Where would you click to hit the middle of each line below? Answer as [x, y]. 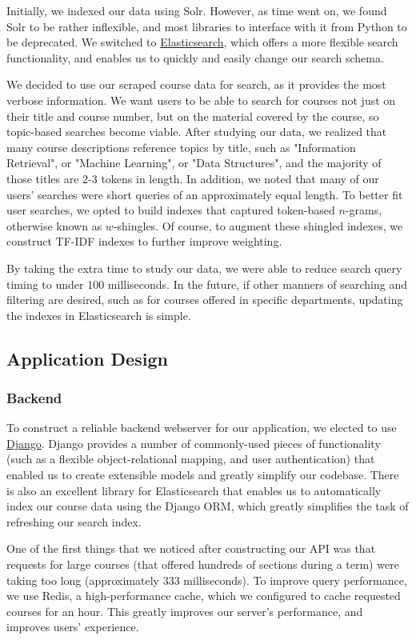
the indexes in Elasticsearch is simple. [99, 315]
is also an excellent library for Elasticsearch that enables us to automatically [194, 490]
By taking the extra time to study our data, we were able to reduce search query [204, 268]
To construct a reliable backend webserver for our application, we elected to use [202, 428]
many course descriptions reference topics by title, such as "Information [181, 147]
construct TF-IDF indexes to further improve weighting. [144, 241]
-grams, [364, 210]
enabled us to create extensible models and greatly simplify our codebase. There [203, 475]
